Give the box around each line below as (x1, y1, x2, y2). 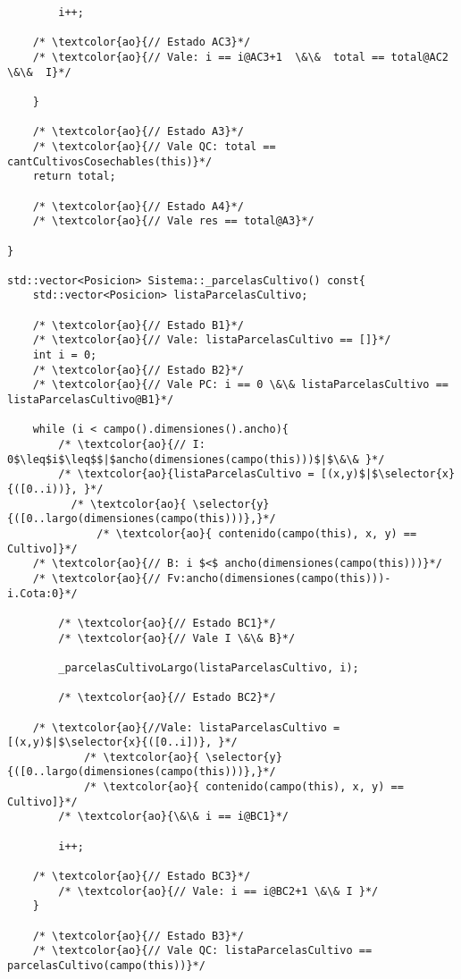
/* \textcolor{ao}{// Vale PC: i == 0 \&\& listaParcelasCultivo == (32, 378, 448, 392)
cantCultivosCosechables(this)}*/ (7, 155, 213, 168)
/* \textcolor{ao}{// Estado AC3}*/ (32, 36, 251, 49)
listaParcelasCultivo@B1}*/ (7, 393, 174, 407)
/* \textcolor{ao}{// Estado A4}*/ (32, 199, 244, 213)
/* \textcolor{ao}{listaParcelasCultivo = (58, 468, 314, 481)
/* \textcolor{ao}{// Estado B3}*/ (32, 929, 244, 942)
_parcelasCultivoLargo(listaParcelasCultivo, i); (58, 661, 359, 674)
